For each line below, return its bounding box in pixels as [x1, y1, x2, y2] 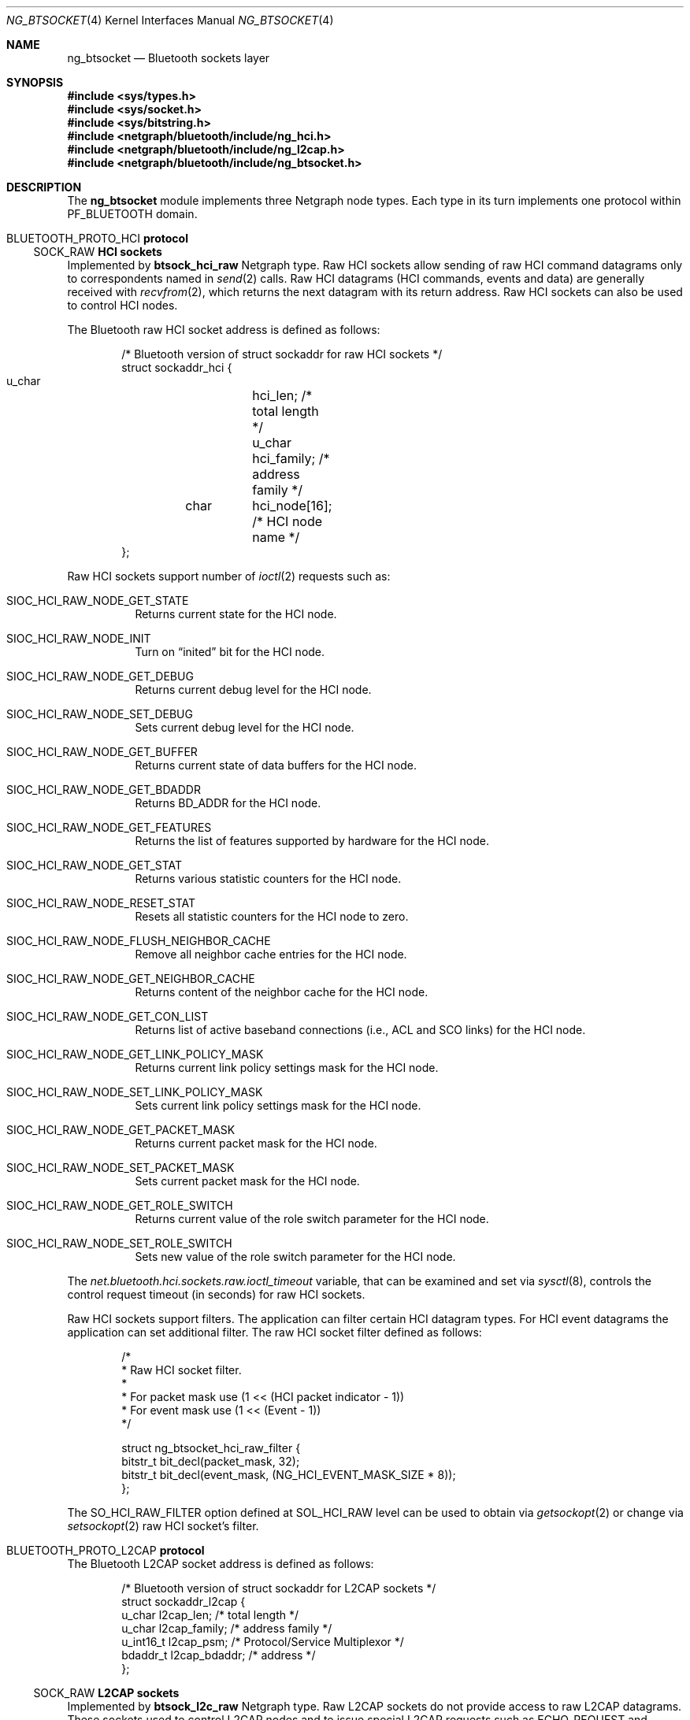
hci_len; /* [252, 387, 313, 403]
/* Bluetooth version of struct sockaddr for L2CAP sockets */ [121, 1581, 436, 1595]
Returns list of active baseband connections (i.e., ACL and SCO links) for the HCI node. [135, 1023, 586, 1036]
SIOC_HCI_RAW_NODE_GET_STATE [6, 594, 189, 607]
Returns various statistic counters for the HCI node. [135, 872, 402, 885]
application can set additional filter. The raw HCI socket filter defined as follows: [67, 1325, 482, 1339]
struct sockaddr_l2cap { [121, 1595, 246, 1608]
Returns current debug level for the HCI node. [135, 683, 372, 696]
